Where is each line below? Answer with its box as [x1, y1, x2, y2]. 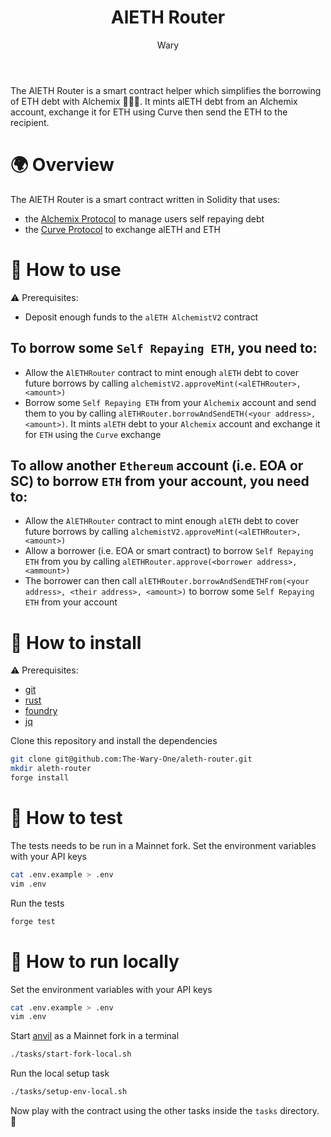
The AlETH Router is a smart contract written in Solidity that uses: [10, 193, 280, 205]
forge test [10, 916, 56, 926]
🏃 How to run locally [10, 950, 180, 973]
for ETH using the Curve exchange [24, 428, 162, 440]
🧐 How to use [10, 259, 122, 281]
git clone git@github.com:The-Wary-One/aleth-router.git [10, 754, 253, 765]
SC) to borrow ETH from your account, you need [10, 473, 310, 490]
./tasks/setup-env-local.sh [10, 1087, 128, 1097]
